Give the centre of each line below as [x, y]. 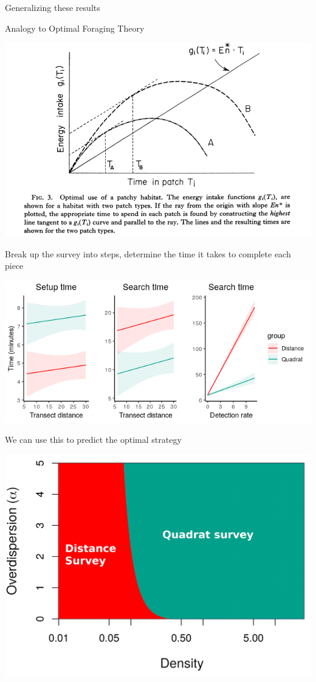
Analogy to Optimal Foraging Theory [75, 28]
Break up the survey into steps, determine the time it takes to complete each [148, 253]
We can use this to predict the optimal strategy [93, 440]
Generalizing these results [53, 7]
